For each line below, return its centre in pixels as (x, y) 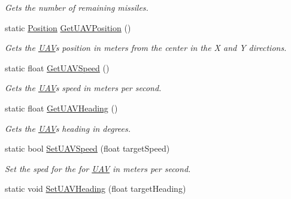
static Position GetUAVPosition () (68, 27)
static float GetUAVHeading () (61, 108)
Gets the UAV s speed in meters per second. (83, 88)
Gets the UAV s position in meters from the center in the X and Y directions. (146, 48)
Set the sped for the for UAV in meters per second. (98, 168)
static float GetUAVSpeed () (57, 67)
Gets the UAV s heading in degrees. (68, 128)
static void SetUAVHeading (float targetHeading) (96, 189)
